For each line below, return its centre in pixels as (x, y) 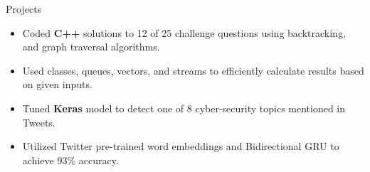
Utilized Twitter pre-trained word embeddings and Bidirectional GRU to (181, 146)
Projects (24, 9)
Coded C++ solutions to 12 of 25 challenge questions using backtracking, (184, 32)
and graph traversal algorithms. (91, 47)
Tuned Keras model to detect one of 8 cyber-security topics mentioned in (184, 108)
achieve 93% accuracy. (70, 160)
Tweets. (39, 122)
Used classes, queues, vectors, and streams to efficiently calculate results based (193, 70)
